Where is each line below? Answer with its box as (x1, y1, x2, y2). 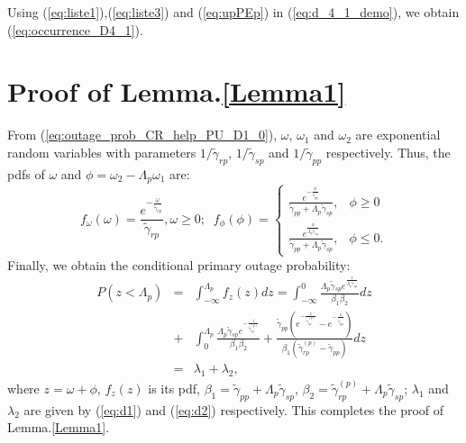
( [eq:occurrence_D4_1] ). (7, 20, 143, 39)
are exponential (355, 125, 441, 144)
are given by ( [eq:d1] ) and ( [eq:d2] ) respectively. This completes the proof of (23, 400, 444, 419)
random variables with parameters (7, 142, 196, 161)
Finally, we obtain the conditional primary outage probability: (7, 255, 351, 274)
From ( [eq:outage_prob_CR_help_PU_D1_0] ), (7, 125, 278, 144)
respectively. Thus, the (325, 142, 451, 161)
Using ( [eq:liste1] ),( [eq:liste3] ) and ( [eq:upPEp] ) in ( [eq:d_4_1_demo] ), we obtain (7, 3, 460, 21)
